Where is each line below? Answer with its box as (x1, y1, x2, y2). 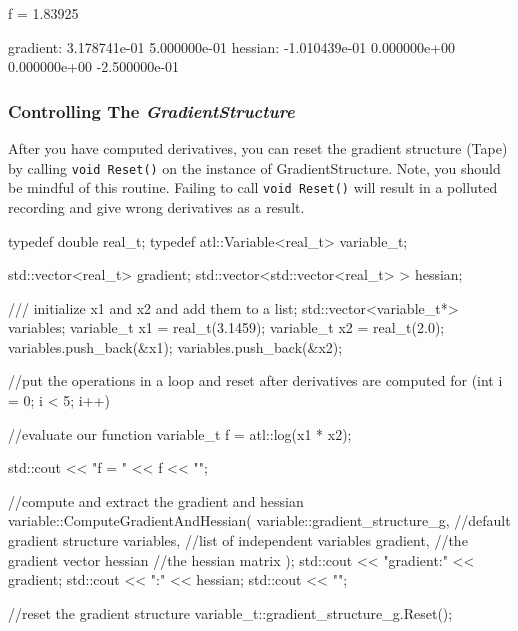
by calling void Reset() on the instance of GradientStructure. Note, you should (8, 157, 501, 178)
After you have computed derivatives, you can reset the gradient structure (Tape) (8, 138, 508, 158)
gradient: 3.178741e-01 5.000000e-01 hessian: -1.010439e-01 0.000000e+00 (8, 36, 455, 57)
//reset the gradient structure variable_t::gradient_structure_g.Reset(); (8, 602, 453, 623)
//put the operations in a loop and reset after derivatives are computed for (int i (8, 370, 503, 391)
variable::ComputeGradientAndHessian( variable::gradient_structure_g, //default (8, 510, 511, 531)
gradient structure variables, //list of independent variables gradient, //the (8, 530, 468, 551)
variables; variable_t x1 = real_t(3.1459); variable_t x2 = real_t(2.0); (8, 317, 445, 338)
